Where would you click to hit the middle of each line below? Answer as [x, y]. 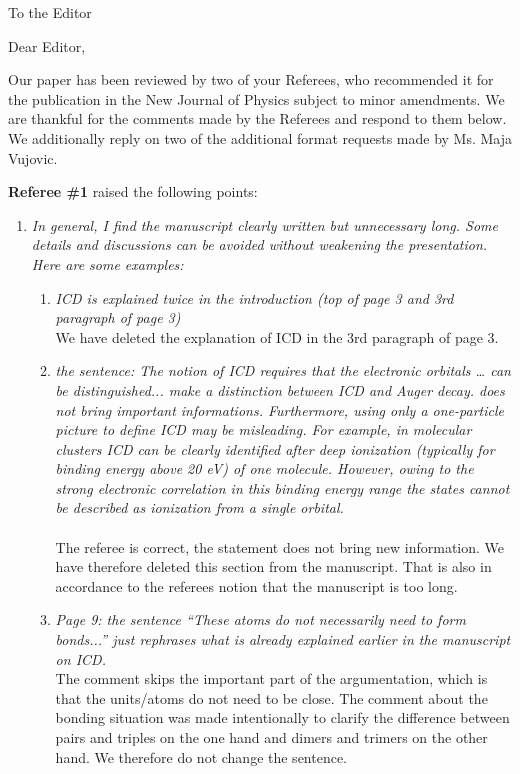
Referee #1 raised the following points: [133, 191]
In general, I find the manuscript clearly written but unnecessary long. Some [264, 224]
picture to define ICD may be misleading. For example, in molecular [263, 429]
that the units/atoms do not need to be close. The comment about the [271, 697]
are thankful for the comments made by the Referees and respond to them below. [257, 118]
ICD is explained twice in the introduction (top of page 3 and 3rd [254, 297]
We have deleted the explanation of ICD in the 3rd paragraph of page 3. [277, 336]
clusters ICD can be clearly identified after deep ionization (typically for [275, 448]
